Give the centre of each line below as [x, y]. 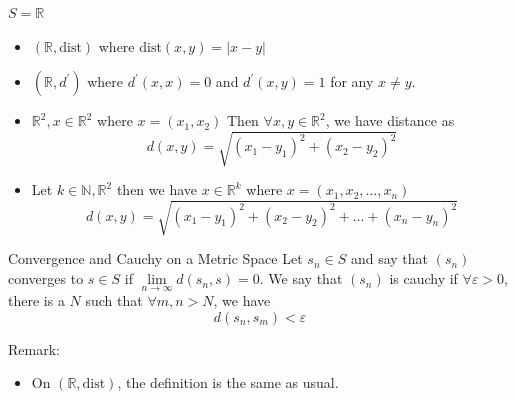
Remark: [34, 348]
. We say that [301, 278]
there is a [36, 300]
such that [114, 300]
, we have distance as [390, 120]
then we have [157, 189]
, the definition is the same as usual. [228, 382]
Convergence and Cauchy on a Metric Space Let [155, 258]
